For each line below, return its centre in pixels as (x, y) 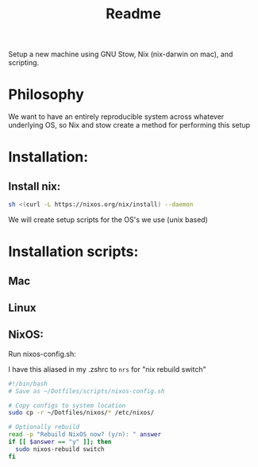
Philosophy (46, 95)
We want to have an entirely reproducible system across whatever (116, 117)
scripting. (24, 63)
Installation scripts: (73, 252)
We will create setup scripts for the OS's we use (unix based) (108, 220)
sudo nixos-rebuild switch (60, 449)
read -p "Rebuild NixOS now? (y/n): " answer (85, 434)
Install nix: (35, 186)
